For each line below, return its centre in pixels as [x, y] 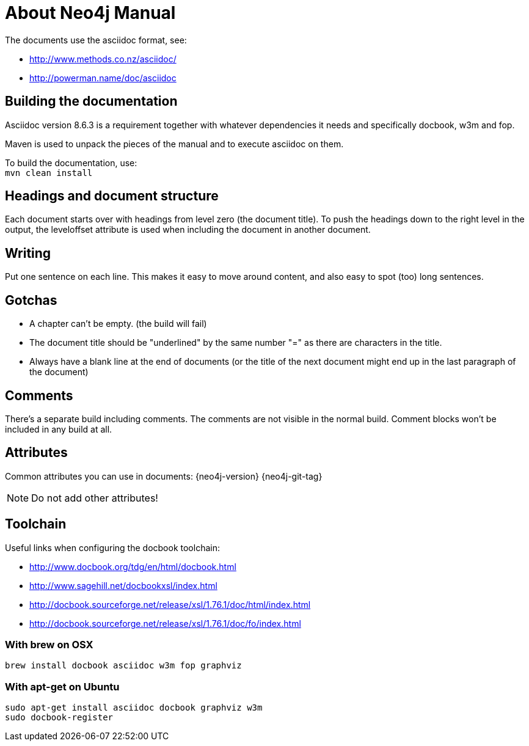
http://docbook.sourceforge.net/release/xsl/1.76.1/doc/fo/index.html [165, 623]
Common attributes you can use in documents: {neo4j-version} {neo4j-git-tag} [164, 476]
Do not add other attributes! [95, 498]
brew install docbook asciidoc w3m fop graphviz [123, 666]
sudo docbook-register [59, 718]
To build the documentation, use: [71, 163]
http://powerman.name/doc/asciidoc [103, 78]
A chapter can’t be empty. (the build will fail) [118, 324]
